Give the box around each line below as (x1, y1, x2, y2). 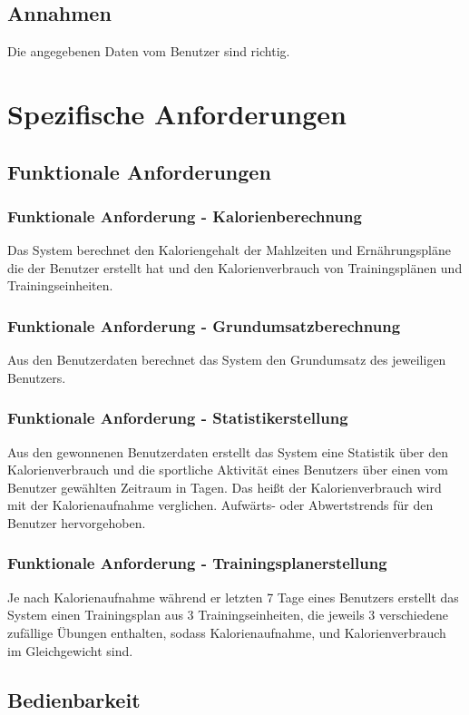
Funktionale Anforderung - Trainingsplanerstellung (7, 552, 387, 574)
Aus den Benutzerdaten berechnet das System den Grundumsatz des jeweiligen (7, 350, 446, 369)
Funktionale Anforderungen (7, 157, 271, 185)
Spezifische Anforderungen (7, 94, 347, 132)
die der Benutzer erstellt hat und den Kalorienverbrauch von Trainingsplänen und (7, 258, 463, 277)
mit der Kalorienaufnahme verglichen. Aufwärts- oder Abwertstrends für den (7, 495, 434, 514)
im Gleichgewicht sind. (7, 641, 133, 660)
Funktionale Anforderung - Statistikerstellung (7, 406, 348, 429)
